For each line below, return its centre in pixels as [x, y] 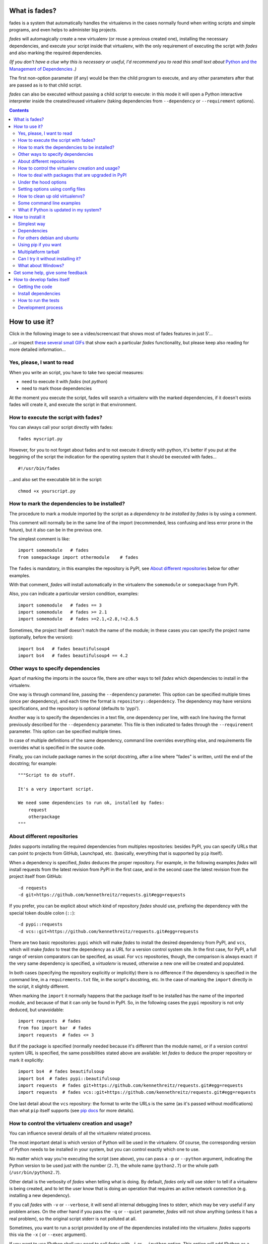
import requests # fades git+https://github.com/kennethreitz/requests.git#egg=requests [131, 1086]
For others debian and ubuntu [48, 238]
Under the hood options [42, 182]
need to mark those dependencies [57, 389]
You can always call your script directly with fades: [61, 427]
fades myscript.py [40, 439]
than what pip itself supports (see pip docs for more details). [72, 1111]
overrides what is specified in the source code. [57, 747]
